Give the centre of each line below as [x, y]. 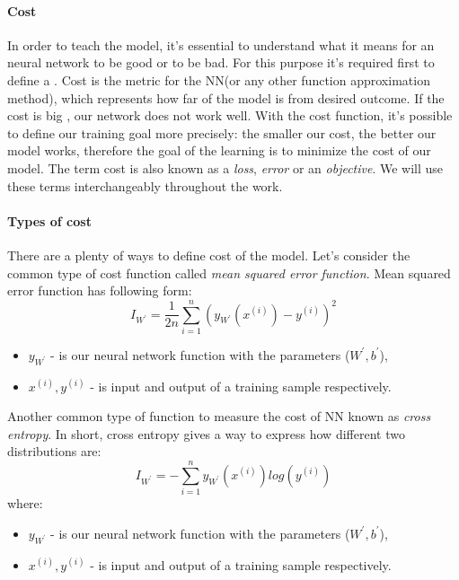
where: [25, 503]
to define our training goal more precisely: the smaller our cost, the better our [222, 132]
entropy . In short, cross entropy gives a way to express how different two [206, 433]
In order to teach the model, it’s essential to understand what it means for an [221, 44]
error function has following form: [100, 290]
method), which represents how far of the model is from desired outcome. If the [226, 97]
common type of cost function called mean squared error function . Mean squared [229, 272]
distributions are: [54, 451]
